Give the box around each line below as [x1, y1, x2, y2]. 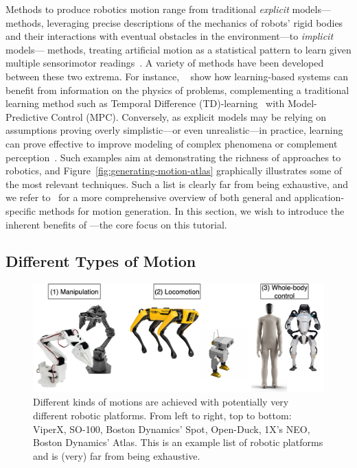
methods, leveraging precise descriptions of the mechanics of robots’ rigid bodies [5, 15, 343, 30]
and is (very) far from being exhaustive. [33, 448, 200, 463]
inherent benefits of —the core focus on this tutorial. [5, 217, 227, 231]
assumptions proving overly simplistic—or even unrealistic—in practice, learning [5, 123, 343, 137]
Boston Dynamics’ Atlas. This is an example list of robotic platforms [33, 435, 323, 449]
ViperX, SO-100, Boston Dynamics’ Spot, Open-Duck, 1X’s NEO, [33, 421, 310, 436]
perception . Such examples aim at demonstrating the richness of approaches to [5, 150, 341, 164]
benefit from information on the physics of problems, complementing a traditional [5, 82, 349, 97]
